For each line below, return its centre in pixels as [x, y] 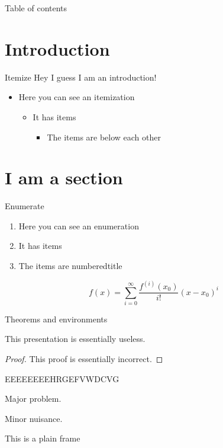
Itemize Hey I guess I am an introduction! [81, 77]
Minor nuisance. [34, 418]
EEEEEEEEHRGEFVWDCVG [62, 378]
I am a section [64, 177]
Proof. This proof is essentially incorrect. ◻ [84, 359]
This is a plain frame [43, 438]
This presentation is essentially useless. [75, 339]
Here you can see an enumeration [79, 225]
